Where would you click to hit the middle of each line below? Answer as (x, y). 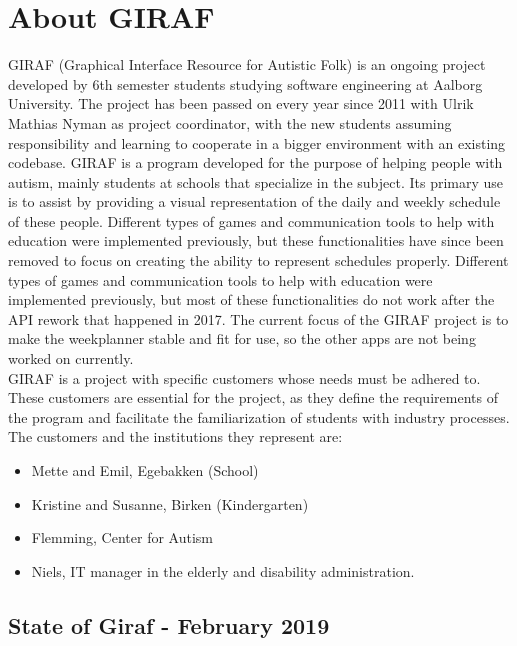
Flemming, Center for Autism (122, 537)
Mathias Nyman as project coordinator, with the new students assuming (230, 122)
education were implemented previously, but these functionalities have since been (256, 240)
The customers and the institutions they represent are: (175, 436)
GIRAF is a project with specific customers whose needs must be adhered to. (244, 377)
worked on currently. (71, 358)
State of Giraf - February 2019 (169, 624)
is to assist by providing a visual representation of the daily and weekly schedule (254, 201)
